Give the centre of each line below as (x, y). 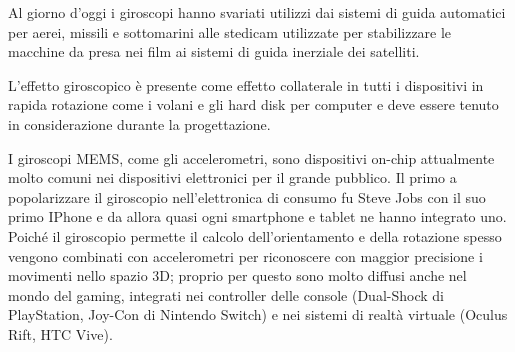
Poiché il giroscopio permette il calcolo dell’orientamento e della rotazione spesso (255, 235)
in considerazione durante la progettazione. (139, 123)
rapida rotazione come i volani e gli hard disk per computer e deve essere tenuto (253, 104)
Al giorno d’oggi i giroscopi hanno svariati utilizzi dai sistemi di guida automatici (257, 12)
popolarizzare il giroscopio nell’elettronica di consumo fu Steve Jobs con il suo (247, 196)
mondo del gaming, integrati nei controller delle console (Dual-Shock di (226, 294)
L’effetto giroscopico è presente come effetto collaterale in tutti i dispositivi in (246, 84)
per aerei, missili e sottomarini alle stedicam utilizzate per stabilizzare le (230, 31)
